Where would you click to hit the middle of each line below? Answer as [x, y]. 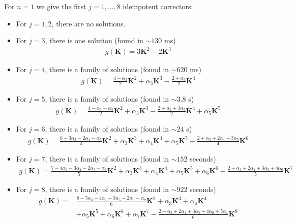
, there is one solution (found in [94, 40]
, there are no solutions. [88, 23]
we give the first [61, 6]
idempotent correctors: [158, 6]
